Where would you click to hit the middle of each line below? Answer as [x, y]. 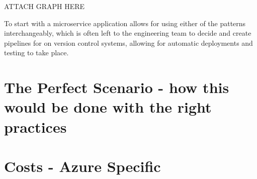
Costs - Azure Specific [82, 166]
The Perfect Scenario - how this [117, 87]
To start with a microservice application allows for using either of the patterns [125, 23]
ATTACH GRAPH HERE [45, 6]
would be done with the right [108, 107]
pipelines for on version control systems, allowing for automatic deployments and [128, 42]
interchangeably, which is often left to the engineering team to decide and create [128, 33]
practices [35, 126]
